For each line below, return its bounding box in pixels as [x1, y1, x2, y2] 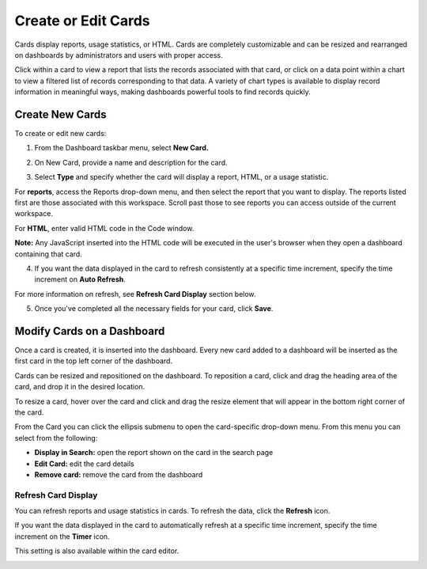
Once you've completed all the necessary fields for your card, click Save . [34, 304, 274, 313]
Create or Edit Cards [14, 12, 150, 29]
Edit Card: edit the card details [34, 459, 134, 468]
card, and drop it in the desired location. [14, 382, 145, 392]
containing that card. [14, 249, 82, 259]
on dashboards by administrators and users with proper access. [14, 50, 223, 59]
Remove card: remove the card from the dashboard [34, 469, 203, 479]
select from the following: [14, 433, 98, 442]
